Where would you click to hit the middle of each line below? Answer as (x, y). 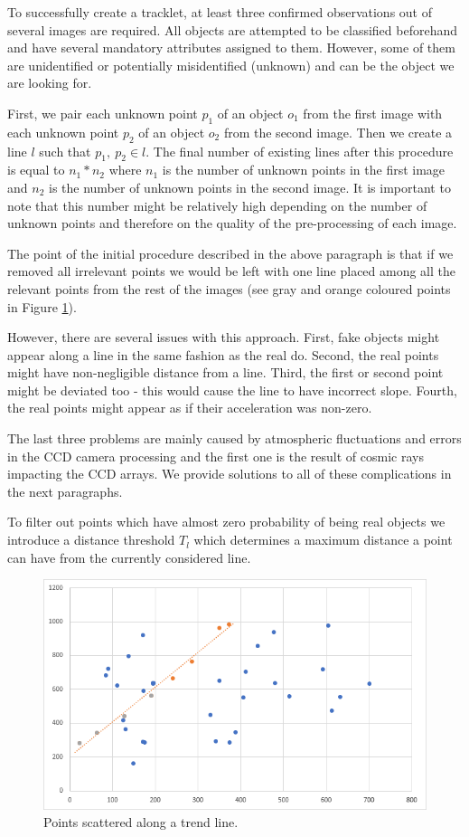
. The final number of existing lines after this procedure (300, 151)
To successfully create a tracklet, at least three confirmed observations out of (220, 12)
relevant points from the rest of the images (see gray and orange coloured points (229, 288)
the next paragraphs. (65, 491)
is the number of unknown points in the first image (304, 170)
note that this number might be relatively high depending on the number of (217, 205)
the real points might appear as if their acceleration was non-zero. (190, 408)
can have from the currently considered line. (129, 557)
